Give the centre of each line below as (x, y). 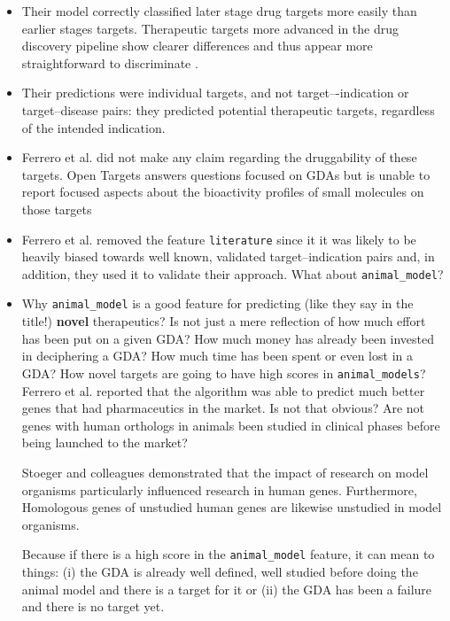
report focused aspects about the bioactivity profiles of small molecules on (223, 192)
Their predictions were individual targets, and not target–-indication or (215, 93)
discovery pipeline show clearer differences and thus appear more (197, 46)
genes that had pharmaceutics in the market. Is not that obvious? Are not (223, 408)
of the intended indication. (93, 127)
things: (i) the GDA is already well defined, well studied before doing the (220, 571)
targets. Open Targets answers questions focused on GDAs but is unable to (226, 174)
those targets (57, 209)
